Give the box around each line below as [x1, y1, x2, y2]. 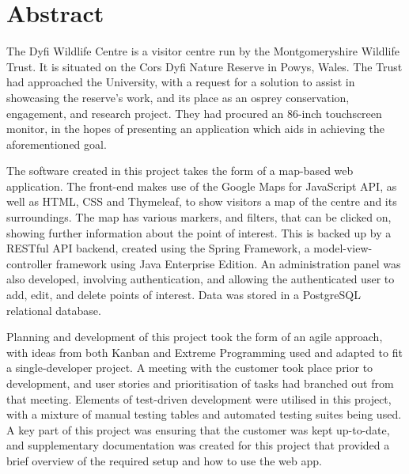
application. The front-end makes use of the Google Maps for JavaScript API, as [6, 177, 397, 194]
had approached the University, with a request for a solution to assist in [6, 74, 355, 90]
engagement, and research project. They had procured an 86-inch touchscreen [6, 104, 382, 121]
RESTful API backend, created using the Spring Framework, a [6, 240, 310, 256]
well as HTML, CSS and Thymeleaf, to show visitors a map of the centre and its [6, 193, 397, 210]
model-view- [313, 240, 373, 256]
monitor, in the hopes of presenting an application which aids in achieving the [6, 120, 384, 137]
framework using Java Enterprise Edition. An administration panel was [55, 255, 401, 271]
